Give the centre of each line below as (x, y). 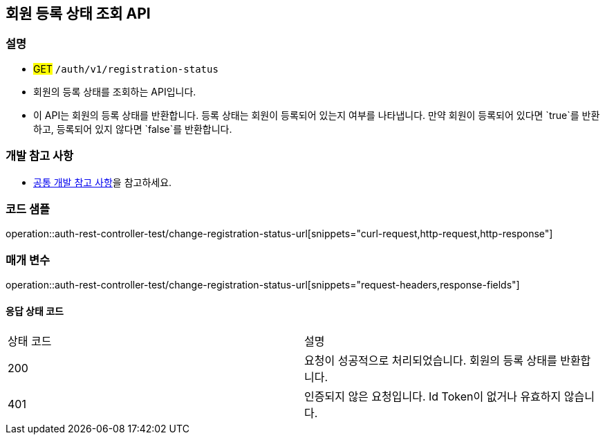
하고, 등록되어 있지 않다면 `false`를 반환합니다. (133, 129)
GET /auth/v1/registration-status (126, 68)
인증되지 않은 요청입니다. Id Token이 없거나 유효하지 (433, 397)
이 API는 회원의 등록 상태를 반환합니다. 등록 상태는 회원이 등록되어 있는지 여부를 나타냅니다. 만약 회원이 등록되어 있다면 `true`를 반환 (317, 115)
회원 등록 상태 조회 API (78, 13)
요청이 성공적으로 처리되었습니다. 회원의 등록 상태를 (431, 361)
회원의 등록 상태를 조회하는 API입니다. (115, 91)
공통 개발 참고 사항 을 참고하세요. (103, 182)
